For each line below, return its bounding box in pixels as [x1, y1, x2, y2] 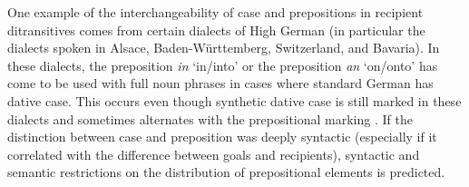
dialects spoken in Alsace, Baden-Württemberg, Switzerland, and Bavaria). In [7, 38, 440, 57]
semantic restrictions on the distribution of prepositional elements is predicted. [7, 162, 445, 182]
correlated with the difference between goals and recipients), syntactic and [7, 144, 420, 163]
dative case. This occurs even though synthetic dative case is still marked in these [7, 91, 462, 110]
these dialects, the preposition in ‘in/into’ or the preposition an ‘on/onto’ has [7, 55, 438, 74]
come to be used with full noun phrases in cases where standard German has [7, 74, 434, 93]
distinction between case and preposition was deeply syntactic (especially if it [7, 127, 437, 146]
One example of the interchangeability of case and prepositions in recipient [7, 3, 424, 21]
